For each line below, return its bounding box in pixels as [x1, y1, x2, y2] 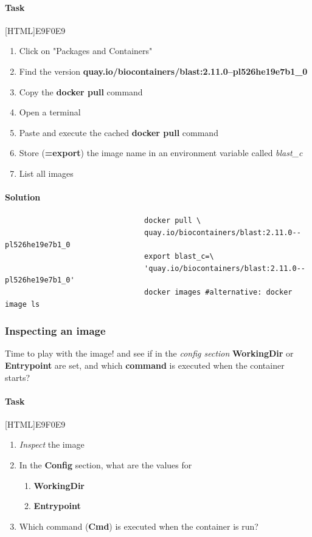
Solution [5, 191, 41, 204]
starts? [5, 371, 30, 383]
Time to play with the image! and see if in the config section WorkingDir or [5, 347, 294, 360]
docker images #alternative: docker [144, 287, 293, 296]
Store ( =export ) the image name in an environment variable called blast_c [19, 146, 303, 159]
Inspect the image [19, 438, 85, 451]
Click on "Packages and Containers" [19, 44, 153, 57]
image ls [5, 299, 40, 309]
